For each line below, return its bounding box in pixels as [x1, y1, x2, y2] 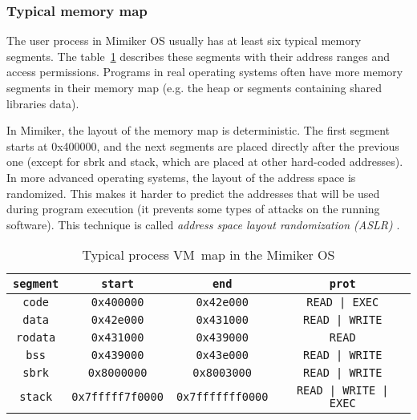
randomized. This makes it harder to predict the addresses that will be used [6, 184, 380, 201]
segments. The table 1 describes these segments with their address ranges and [6, 47, 391, 64]
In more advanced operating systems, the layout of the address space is [6, 168, 356, 185]
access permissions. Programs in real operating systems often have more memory [6, 63, 403, 80]
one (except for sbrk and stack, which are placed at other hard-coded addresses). [6, 153, 403, 170]
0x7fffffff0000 [176, 390, 269, 404]
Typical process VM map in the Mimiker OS [82, 245, 335, 265]
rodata [16, 331, 56, 345]
